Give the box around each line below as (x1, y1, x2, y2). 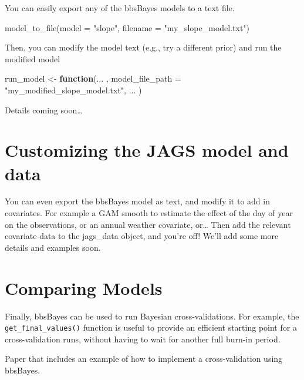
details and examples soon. (5, 241, 101, 253)
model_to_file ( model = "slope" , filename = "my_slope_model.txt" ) (5, 21, 250, 33)
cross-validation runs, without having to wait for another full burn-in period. (5, 332, 281, 345)
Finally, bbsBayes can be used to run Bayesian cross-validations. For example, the (5, 310, 299, 322)
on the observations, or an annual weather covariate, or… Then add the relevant (5, 218, 291, 230)
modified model (5, 52, 60, 65)
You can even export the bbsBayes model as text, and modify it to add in (5, 195, 270, 207)
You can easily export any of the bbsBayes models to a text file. (5, 2, 235, 14)
